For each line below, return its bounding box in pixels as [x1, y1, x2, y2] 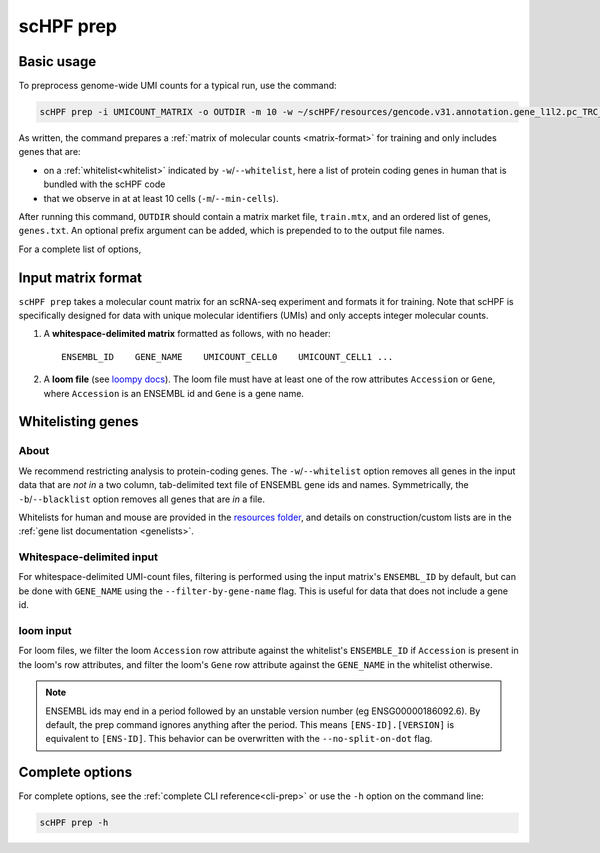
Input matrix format [18, 269, 143, 286]
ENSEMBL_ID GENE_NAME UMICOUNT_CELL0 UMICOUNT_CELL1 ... [61, 351, 394, 362]
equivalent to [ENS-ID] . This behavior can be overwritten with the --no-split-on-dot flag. [45, 733, 433, 745]
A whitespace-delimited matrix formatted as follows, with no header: [43, 328, 332, 340]
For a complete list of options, [18, 243, 142, 255]
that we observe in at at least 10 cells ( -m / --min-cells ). [43, 192, 279, 204]
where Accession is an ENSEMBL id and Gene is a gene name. [43, 387, 305, 399]
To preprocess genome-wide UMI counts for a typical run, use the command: [18, 80, 337, 92]
